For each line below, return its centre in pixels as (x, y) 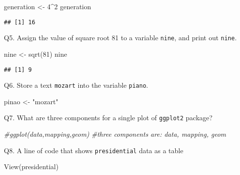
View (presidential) (31, 167)
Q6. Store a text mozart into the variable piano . (76, 85)
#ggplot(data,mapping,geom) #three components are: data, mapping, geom (115, 134)
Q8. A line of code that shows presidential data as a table (94, 150)
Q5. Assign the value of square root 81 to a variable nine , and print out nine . (120, 38)
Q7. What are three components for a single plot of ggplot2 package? (108, 118)
